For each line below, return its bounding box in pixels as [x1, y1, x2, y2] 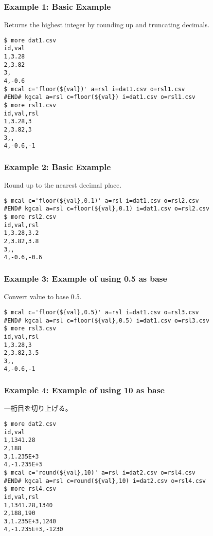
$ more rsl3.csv [4, 325, 56, 332]
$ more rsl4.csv [4, 485, 56, 493]
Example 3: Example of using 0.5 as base [4, 272, 167, 284]
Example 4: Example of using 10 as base [4, 384, 165, 396]
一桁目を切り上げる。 [4, 403, 72, 413]
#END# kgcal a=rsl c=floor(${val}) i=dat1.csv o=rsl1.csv [4, 94, 195, 101]
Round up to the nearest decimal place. [4, 180, 122, 190]
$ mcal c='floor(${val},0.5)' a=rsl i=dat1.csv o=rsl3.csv [4, 308, 199, 316]
